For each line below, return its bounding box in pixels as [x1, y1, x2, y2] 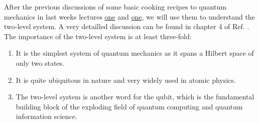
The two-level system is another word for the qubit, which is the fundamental [16, 91, 254, 102]
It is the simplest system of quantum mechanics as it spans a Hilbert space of [16, 48, 254, 58]
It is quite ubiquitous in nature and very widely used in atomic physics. [16, 74, 236, 85]
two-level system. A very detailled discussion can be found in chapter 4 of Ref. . [4, 21, 249, 32]
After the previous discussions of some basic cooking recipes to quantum [4, 2, 226, 12]
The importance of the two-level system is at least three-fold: [4, 31, 192, 41]
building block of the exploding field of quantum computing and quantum [16, 101, 243, 111]
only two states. [16, 57, 64, 68]
